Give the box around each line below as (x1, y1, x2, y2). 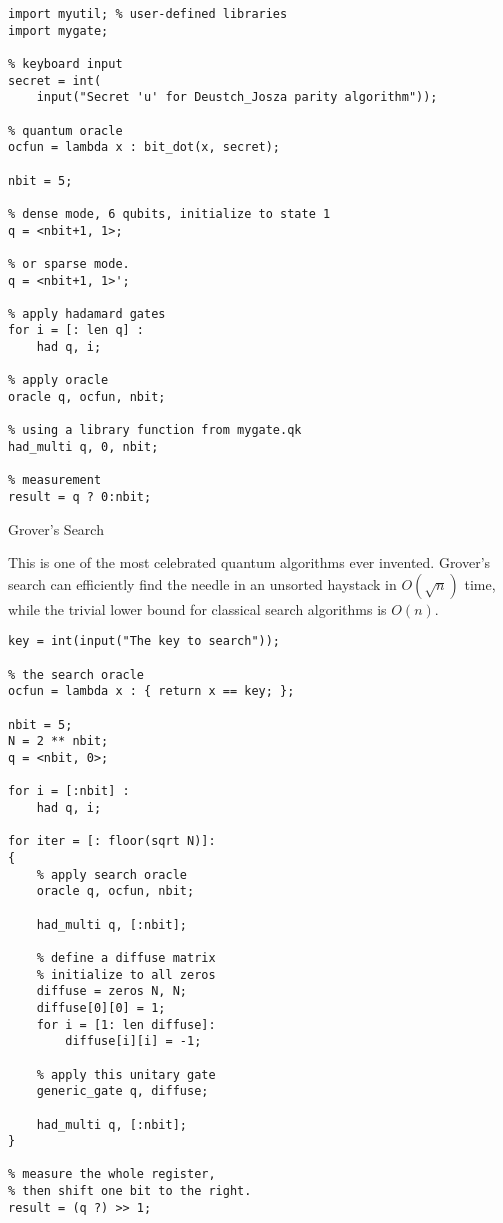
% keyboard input (8, 56, 123, 71)
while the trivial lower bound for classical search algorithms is (8, 598, 387, 619)
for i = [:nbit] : (8, 784, 130, 799)
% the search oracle (8, 667, 145, 682)
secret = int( (8, 73, 102, 88)
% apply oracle (8, 373, 109, 388)
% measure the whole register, (8, 1167, 216, 1182)
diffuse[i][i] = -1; (65, 1034, 202, 1049)
